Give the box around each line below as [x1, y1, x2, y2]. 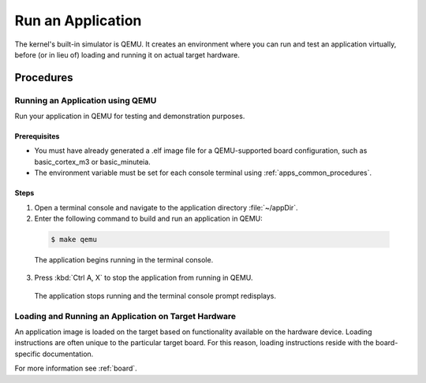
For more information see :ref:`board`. [14, 363, 137, 374]
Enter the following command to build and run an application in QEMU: [34, 214, 263, 224]
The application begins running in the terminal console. [34, 255, 214, 265]
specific [14, 349, 41, 359]
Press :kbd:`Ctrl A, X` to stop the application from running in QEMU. [34, 273, 253, 283]
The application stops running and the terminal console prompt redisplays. [34, 291, 276, 300]
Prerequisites [14, 132, 60, 141]
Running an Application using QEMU [14, 95, 157, 106]
